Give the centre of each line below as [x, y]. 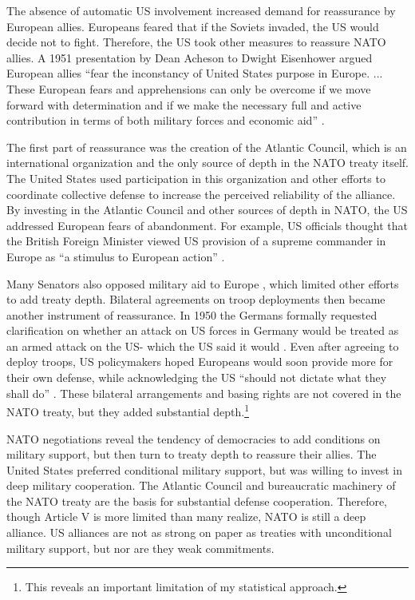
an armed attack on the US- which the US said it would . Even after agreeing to [203, 346]
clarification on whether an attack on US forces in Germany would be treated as [203, 330]
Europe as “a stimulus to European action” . [116, 256]
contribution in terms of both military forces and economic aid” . [166, 120]
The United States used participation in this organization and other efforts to [196, 178]
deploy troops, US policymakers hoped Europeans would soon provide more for [200, 362]
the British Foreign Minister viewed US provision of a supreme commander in [196, 241]
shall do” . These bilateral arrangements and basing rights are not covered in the [204, 393]
